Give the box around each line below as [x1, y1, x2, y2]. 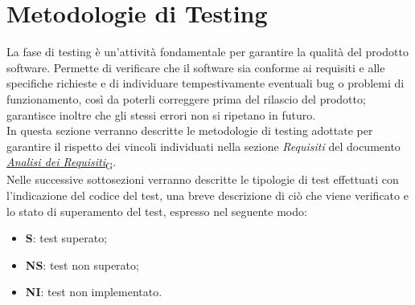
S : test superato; [25, 230, 108, 246]
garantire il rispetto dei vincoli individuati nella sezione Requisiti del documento [6, 137, 401, 154]
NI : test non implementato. [25, 283, 162, 300]
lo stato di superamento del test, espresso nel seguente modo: [6, 202, 307, 219]
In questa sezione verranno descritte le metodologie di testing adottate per [6, 122, 373, 139]
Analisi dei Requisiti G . [6, 153, 117, 173]
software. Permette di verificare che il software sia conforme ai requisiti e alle [6, 59, 385, 75]
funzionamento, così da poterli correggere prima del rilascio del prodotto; [6, 90, 366, 107]
